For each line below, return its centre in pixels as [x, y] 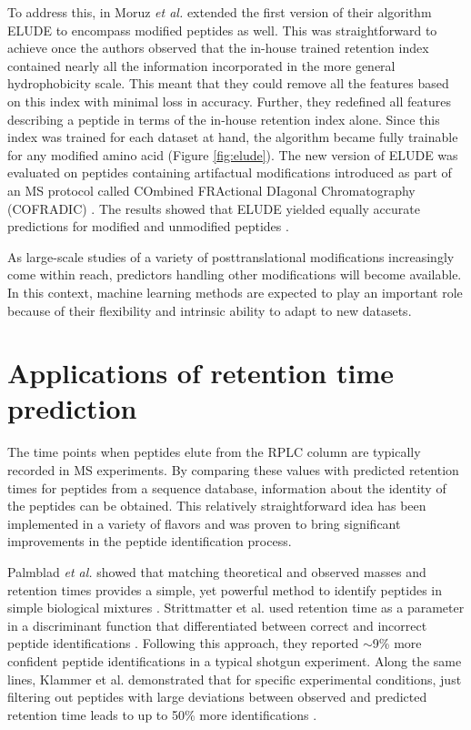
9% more [397, 643]
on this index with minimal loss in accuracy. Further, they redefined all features [230, 101]
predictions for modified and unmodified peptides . [148, 226]
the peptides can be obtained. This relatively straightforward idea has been [217, 506]
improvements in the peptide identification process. [150, 541]
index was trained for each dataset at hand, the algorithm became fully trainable [233, 137]
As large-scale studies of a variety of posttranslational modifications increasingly [231, 256]
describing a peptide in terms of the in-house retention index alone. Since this [224, 119]
